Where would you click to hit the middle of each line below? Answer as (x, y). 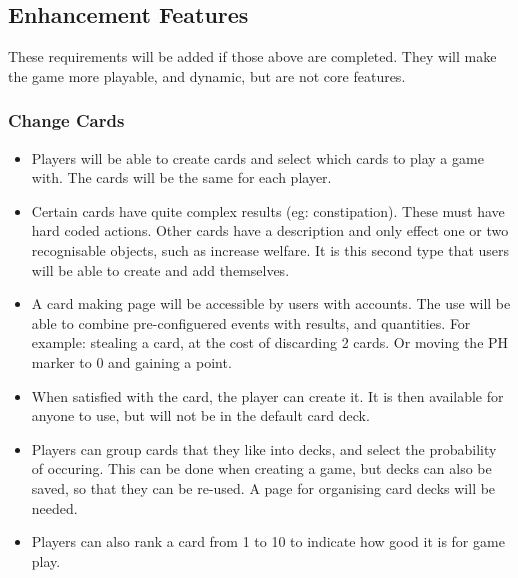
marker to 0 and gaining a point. (131, 361)
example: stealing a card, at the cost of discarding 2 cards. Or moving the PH (270, 342)
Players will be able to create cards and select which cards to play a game (257, 157)
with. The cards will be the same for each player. (181, 177)
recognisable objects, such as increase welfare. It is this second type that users (270, 249)
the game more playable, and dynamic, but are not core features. (207, 75)
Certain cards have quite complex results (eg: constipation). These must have (268, 210)
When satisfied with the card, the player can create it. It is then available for (267, 395)
